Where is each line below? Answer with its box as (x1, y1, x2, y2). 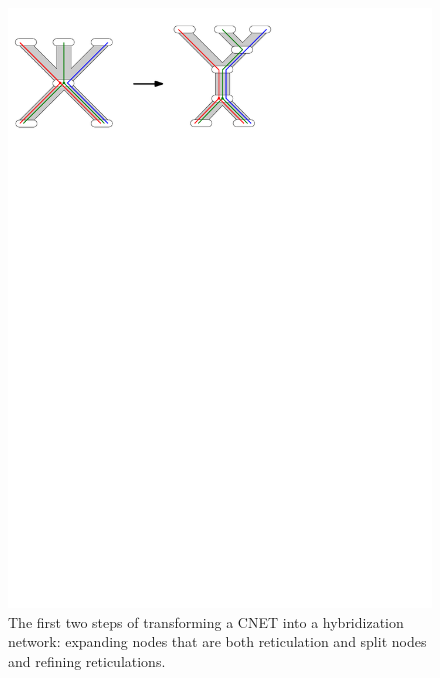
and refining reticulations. (8, 650, 166, 671)
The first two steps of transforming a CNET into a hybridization (8, 611, 404, 632)
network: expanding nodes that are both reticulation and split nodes (8, 631, 427, 652)
